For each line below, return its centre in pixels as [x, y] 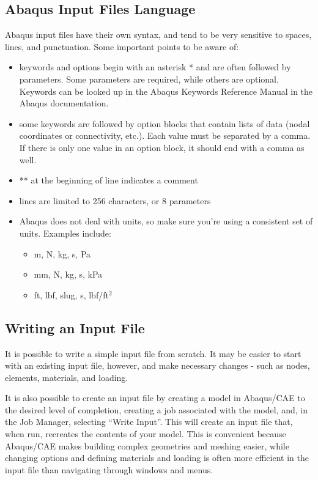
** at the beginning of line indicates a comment [109, 180]
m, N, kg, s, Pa [62, 253]
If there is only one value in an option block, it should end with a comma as [162, 147]
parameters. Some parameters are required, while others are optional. [149, 79]
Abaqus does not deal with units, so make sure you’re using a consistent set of [166, 221]
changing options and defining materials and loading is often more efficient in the [157, 458]
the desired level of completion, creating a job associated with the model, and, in [156, 409]
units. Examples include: [65, 233]
